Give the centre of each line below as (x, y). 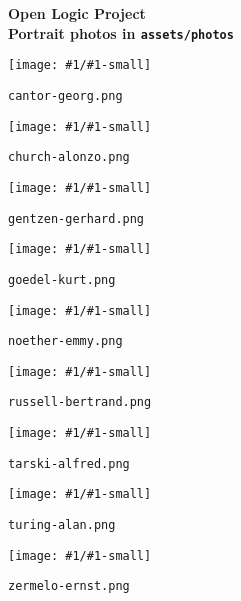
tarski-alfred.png (69, 463)
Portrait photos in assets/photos (121, 32)
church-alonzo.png (69, 157)
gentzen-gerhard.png (76, 218)
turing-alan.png (62, 525)
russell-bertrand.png (80, 402)
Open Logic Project (77, 13)
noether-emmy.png (65, 341)
